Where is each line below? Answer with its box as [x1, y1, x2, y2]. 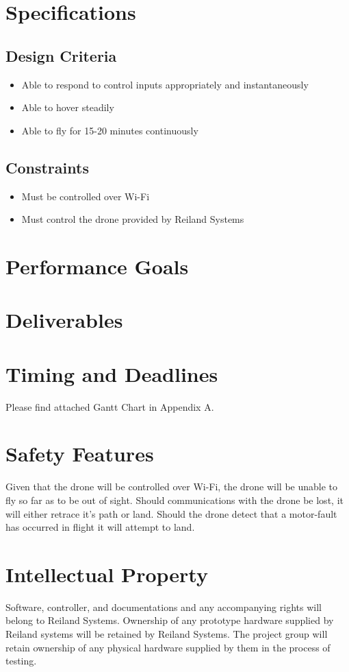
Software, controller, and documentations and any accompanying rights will [5, 599, 322, 614]
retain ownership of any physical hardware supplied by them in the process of [5, 640, 331, 654]
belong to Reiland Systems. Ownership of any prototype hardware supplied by [5, 613, 334, 627]
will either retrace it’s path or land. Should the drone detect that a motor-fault [5, 506, 337, 520]
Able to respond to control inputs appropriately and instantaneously [21, 77, 309, 91]
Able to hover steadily [21, 100, 114, 115]
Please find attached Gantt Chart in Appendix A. [5, 399, 214, 413]
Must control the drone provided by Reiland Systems [21, 212, 244, 226]
